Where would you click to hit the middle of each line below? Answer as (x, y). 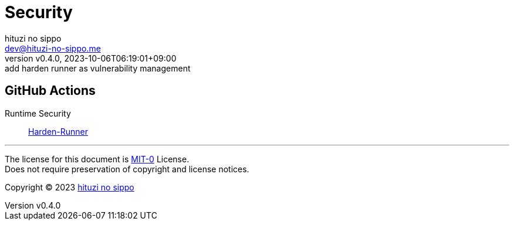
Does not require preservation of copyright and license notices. (127, 169)
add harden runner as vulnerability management (98, 68)
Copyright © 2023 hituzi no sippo (70, 187)
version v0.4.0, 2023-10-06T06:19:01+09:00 (91, 58)
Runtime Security (38, 113)
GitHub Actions (50, 91)
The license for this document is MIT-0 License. (97, 159)
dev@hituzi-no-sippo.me (53, 48)
